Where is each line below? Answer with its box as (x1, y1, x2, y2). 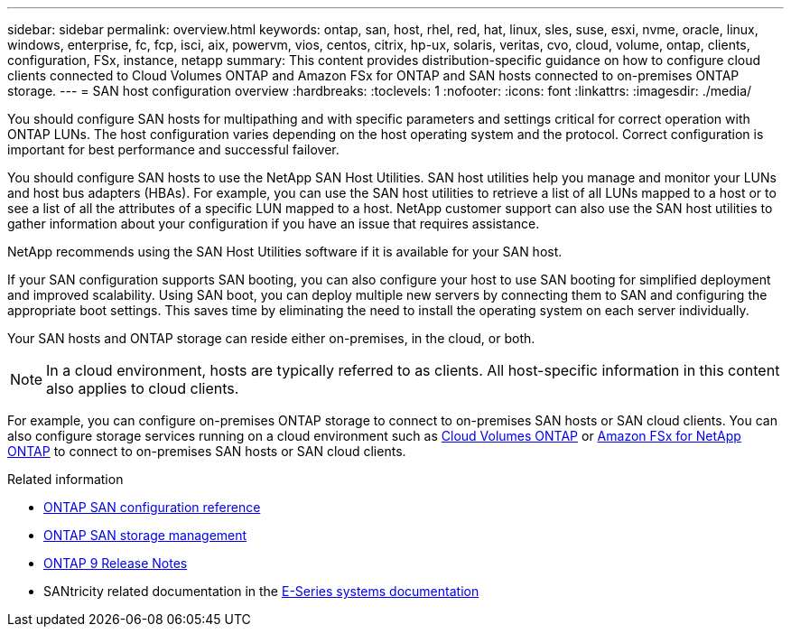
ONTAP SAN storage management (43, 527, 247, 543)
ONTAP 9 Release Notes (43, 555, 188, 571)
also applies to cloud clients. (46, 379, 239, 397)
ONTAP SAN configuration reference (43, 499, 261, 515)
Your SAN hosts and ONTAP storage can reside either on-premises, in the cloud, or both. (7, 331, 535, 346)
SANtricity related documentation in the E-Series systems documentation (43, 583, 479, 599)
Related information (7, 471, 124, 487)
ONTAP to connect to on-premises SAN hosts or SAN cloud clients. (7, 443, 406, 459)
